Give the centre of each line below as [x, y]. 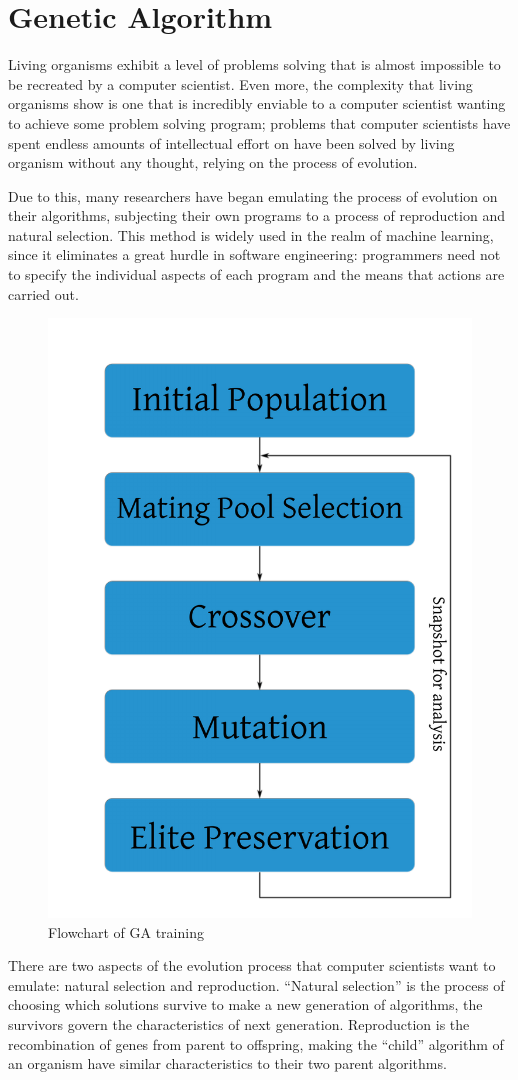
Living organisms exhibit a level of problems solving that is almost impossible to [254, 64]
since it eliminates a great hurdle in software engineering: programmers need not [254, 254]
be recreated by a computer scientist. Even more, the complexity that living [240, 83]
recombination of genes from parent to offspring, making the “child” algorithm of [256, 1043]
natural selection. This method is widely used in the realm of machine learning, [251, 234]
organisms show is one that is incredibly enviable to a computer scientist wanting [257, 103]
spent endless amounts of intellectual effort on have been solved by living [231, 142]
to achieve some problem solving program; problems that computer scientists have [259, 122]
